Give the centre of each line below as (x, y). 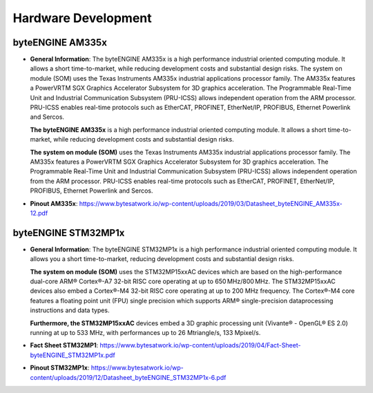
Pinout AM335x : (54, 203)
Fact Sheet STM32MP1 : (64, 345)
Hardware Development (82, 18)
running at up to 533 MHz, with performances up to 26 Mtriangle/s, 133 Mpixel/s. (145, 332)
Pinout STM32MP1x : (60, 368)
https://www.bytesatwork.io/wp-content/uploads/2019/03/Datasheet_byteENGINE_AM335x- (211, 203)
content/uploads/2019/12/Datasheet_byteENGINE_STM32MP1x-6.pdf (128, 377)
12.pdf (39, 213)
